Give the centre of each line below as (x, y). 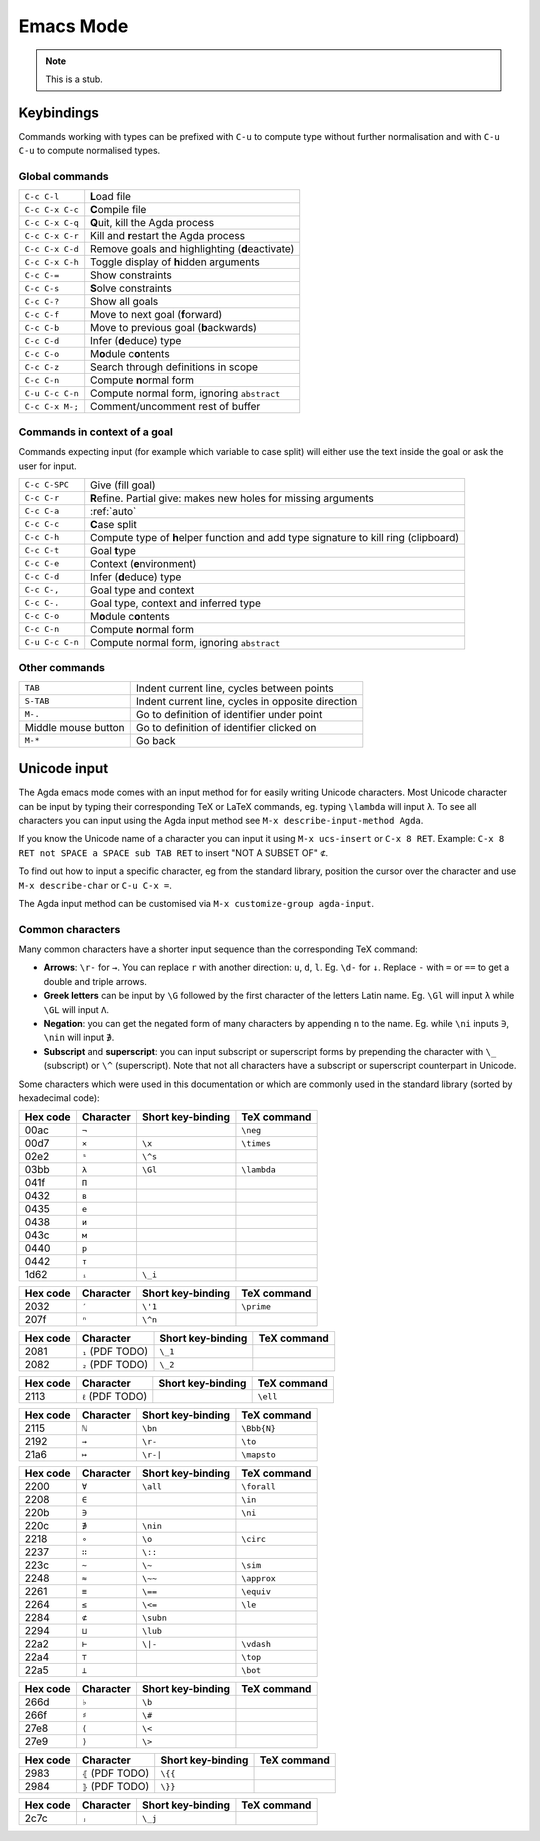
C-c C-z (42, 366)
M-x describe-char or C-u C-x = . (95, 885)
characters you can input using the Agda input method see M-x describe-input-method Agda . (221, 820)
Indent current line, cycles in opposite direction (246, 701)
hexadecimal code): (59, 1097)
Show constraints (131, 275)
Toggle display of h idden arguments (175, 262)
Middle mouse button (74, 727)
